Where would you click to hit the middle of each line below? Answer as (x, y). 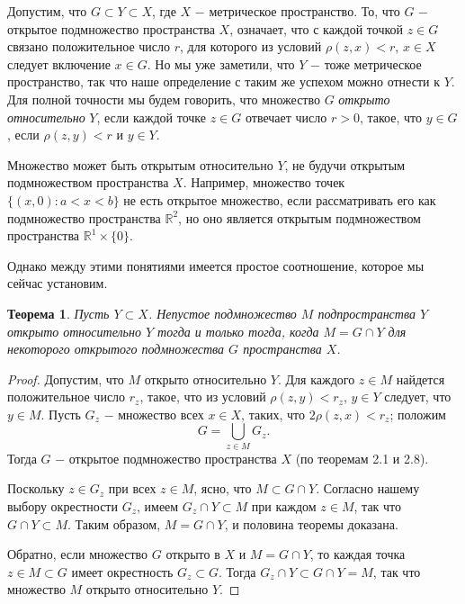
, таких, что (273, 414)
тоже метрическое (373, 63)
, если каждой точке (151, 117)
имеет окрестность (122, 571)
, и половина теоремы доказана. (311, 523)
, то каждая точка (358, 554)
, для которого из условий (251, 46)
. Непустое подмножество (222, 313)
